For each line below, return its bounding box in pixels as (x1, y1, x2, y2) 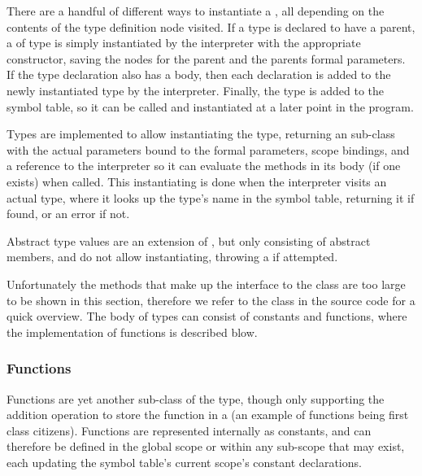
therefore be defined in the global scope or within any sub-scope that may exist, (7, 438, 405, 455)
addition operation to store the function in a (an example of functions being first (7, 406, 409, 423)
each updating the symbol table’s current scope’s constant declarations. (7, 453, 362, 470)
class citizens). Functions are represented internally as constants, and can (7, 421, 372, 439)
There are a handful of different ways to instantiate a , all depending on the (7, 2, 385, 19)
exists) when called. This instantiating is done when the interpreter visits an (7, 172, 387, 190)
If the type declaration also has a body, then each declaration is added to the (7, 66, 391, 83)
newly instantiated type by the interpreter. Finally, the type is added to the (7, 81, 385, 98)
